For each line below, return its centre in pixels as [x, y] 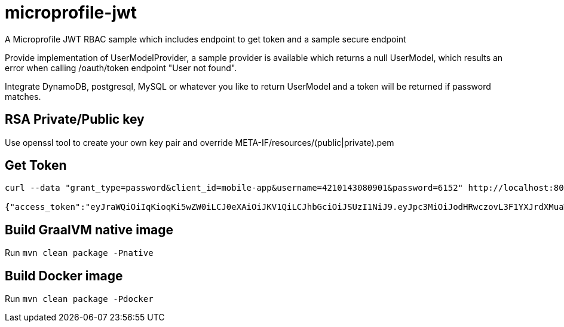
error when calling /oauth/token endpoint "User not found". [121, 68]
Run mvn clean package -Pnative [79, 253]
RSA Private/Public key [75, 120]
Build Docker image [64, 276]
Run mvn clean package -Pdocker [79, 299]
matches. [23, 96]
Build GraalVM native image [89, 230]
